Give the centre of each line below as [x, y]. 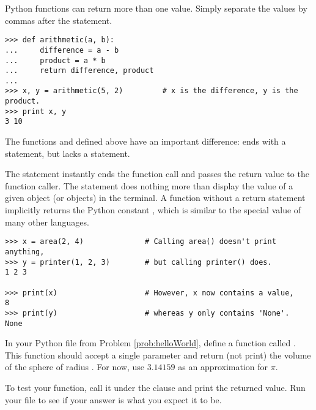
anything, [25, 252]
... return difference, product [79, 71]
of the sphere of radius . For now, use [75, 367]
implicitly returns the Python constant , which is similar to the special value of [153, 210]
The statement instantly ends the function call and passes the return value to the [157, 174]
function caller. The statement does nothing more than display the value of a [149, 185]
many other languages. [47, 222]
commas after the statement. [59, 20]
